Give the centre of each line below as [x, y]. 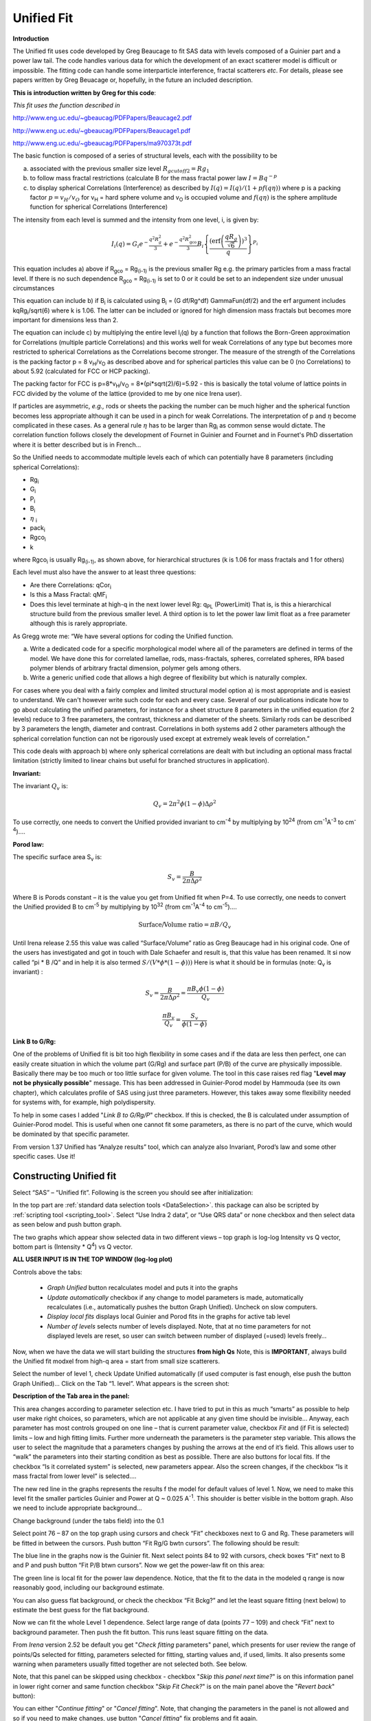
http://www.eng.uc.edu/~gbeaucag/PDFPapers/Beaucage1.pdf [102, 130]
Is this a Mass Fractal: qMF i [68, 595]
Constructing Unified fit [65, 1176]
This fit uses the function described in [66, 105]
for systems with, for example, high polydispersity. [84, 1102]
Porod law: [29, 844]
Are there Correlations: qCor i [70, 585]
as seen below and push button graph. [67, 1225]
